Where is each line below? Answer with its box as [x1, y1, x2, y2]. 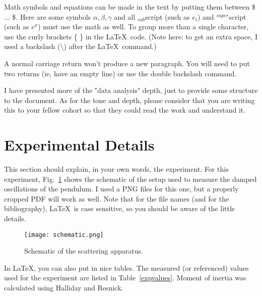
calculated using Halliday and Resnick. [4, 282, 123, 293]
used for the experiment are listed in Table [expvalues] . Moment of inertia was [4, 272, 246, 283]
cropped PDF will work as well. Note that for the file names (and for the [4, 193, 229, 204]
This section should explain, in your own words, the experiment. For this [4, 164, 229, 174]
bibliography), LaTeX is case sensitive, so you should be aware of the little [4, 203, 235, 214]
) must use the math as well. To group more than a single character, [38, 21, 249, 32]
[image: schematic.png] [24, 231, 104, 238]
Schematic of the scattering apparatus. [24, 245, 143, 256]
